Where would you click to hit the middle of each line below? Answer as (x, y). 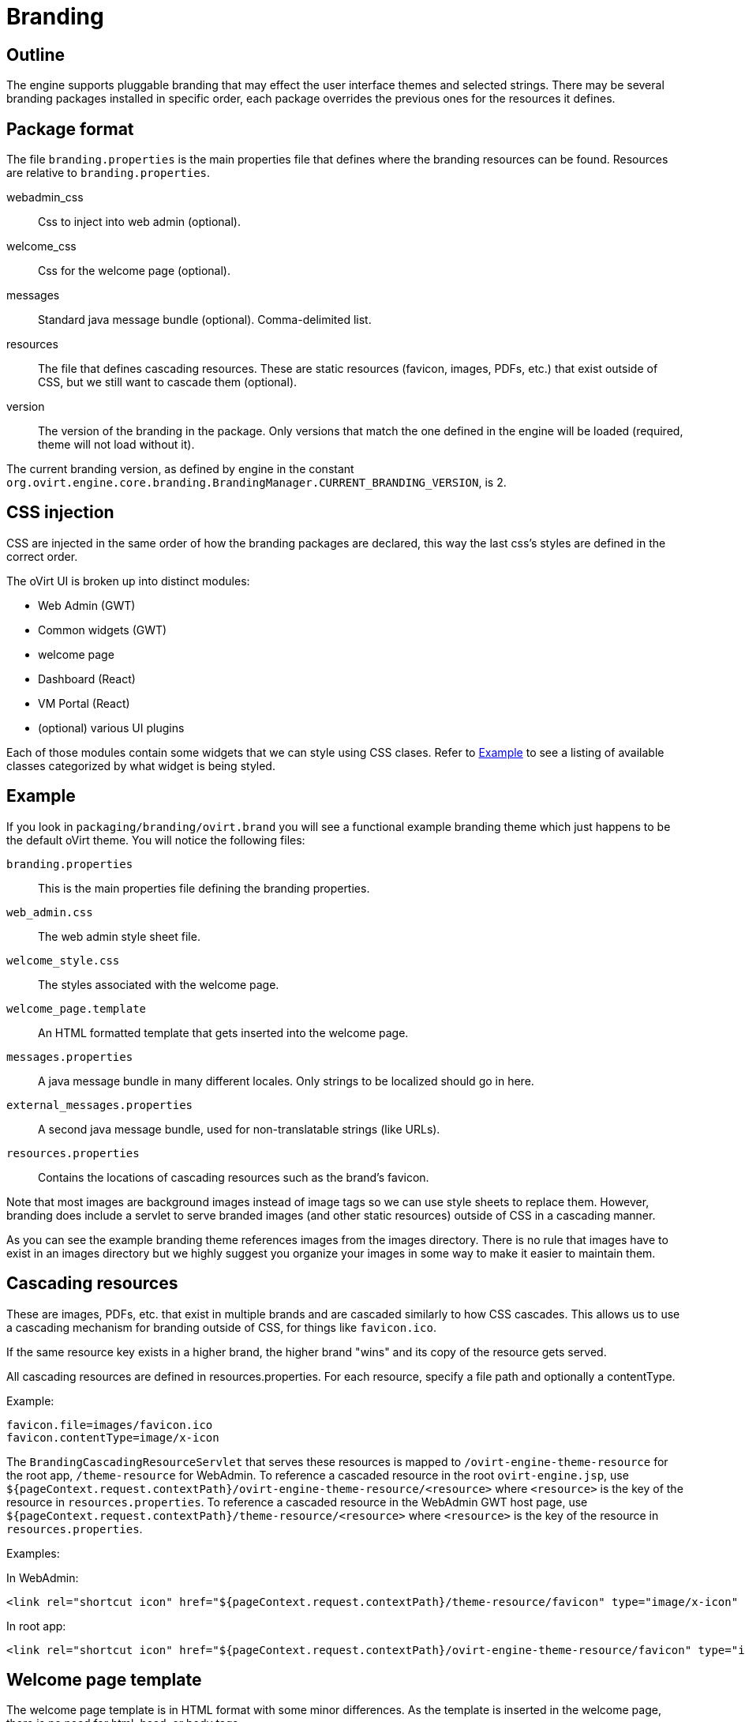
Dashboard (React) (87, 679)
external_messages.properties (100, 1105)
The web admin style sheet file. (119, 936)
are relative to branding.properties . (109, 173)
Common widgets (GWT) (103, 630)
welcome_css (41, 246)
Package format (70, 129)
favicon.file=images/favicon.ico (110, 1425)
